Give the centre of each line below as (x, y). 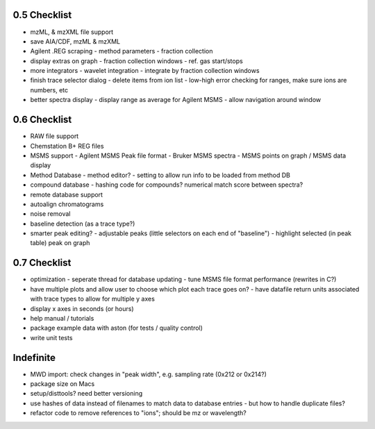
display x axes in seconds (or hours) (82, 308)
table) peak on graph (60, 243)
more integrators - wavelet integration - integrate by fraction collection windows (145, 71)
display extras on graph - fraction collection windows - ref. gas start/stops (136, 61)
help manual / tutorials (62, 318)
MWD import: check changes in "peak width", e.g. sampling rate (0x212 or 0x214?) (148, 374)
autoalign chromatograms (67, 204)
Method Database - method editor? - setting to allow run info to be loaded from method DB (160, 175)
